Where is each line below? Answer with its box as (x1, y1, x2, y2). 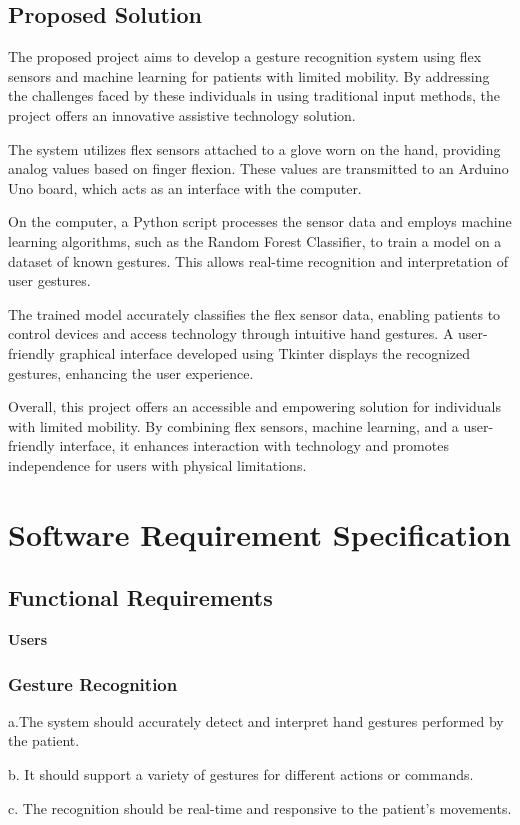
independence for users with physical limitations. (8, 454, 307, 475)
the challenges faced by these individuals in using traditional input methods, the (8, 85, 501, 106)
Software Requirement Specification (8, 513, 511, 554)
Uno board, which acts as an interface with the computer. (8, 177, 362, 198)
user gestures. (8, 270, 91, 291)
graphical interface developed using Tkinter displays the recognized (59, 342, 471, 363)
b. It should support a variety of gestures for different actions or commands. (8, 764, 474, 785)
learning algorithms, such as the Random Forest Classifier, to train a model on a (8, 230, 502, 251)
